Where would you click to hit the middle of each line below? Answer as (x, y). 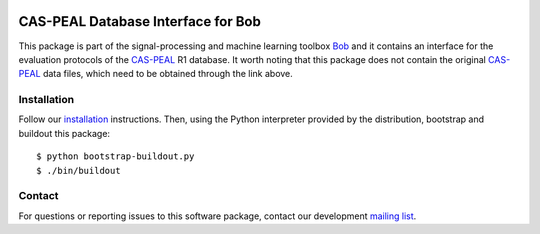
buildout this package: (64, 133)
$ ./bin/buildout (78, 170)
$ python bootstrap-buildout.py (115, 156)
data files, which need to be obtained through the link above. (168, 74)
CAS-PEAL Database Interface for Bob (140, 21)
